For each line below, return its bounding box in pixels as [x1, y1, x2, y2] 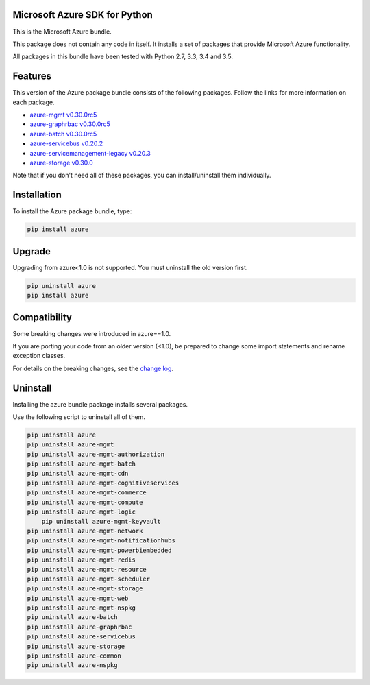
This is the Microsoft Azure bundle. [12, 27, 112, 36]
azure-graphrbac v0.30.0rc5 [29, 120, 111, 128]
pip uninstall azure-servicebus [27, 633, 136, 640]
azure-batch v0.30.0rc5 [29, 130, 97, 138]
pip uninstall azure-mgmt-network [27, 527, 143, 535]
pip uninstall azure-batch [27, 614, 118, 621]
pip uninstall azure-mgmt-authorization [27, 450, 164, 458]
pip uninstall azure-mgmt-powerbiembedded [27, 546, 172, 554]
